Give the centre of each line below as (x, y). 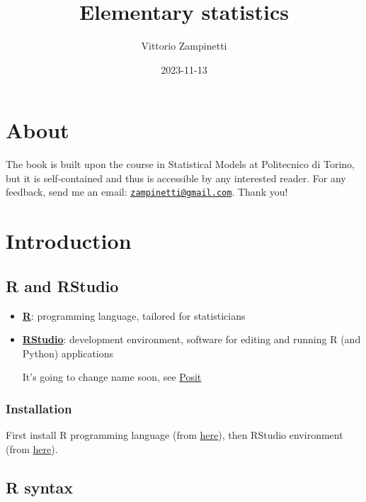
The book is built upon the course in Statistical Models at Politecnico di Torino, (180, 164)
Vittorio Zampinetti (184, 46)
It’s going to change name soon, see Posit (112, 377)
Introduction (69, 241)
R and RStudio (62, 285)
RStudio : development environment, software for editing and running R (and (191, 339)
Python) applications (68, 353)
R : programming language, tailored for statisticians (134, 315)
